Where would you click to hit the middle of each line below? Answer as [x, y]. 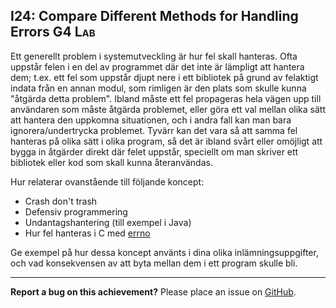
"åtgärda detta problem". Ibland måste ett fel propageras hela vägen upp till [166, 98]
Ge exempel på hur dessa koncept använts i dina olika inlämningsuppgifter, [164, 252]
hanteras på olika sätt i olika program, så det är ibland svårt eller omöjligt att [166, 141]
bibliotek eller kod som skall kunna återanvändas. [111, 162]
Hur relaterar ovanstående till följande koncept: [107, 181]
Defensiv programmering [76, 211]
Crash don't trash [61, 201]
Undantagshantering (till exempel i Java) [108, 222]
